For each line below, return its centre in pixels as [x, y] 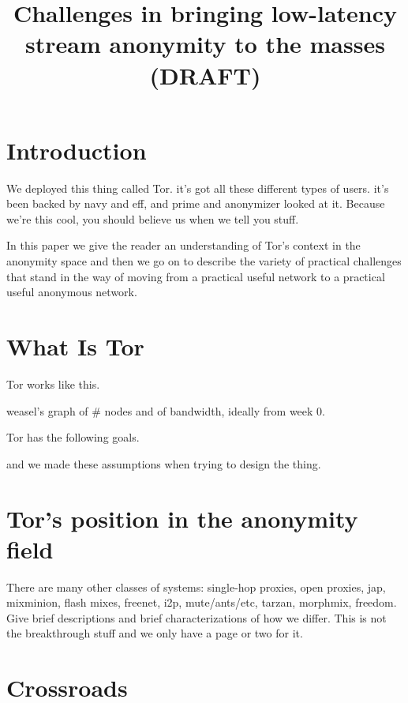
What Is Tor [75, 346]
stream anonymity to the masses [205, 44]
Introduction [77, 150]
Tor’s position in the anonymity [182, 518]
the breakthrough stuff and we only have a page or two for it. [155, 633]
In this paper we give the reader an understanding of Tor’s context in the [183, 245]
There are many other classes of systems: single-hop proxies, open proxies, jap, [196, 586]
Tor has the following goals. [73, 437]
